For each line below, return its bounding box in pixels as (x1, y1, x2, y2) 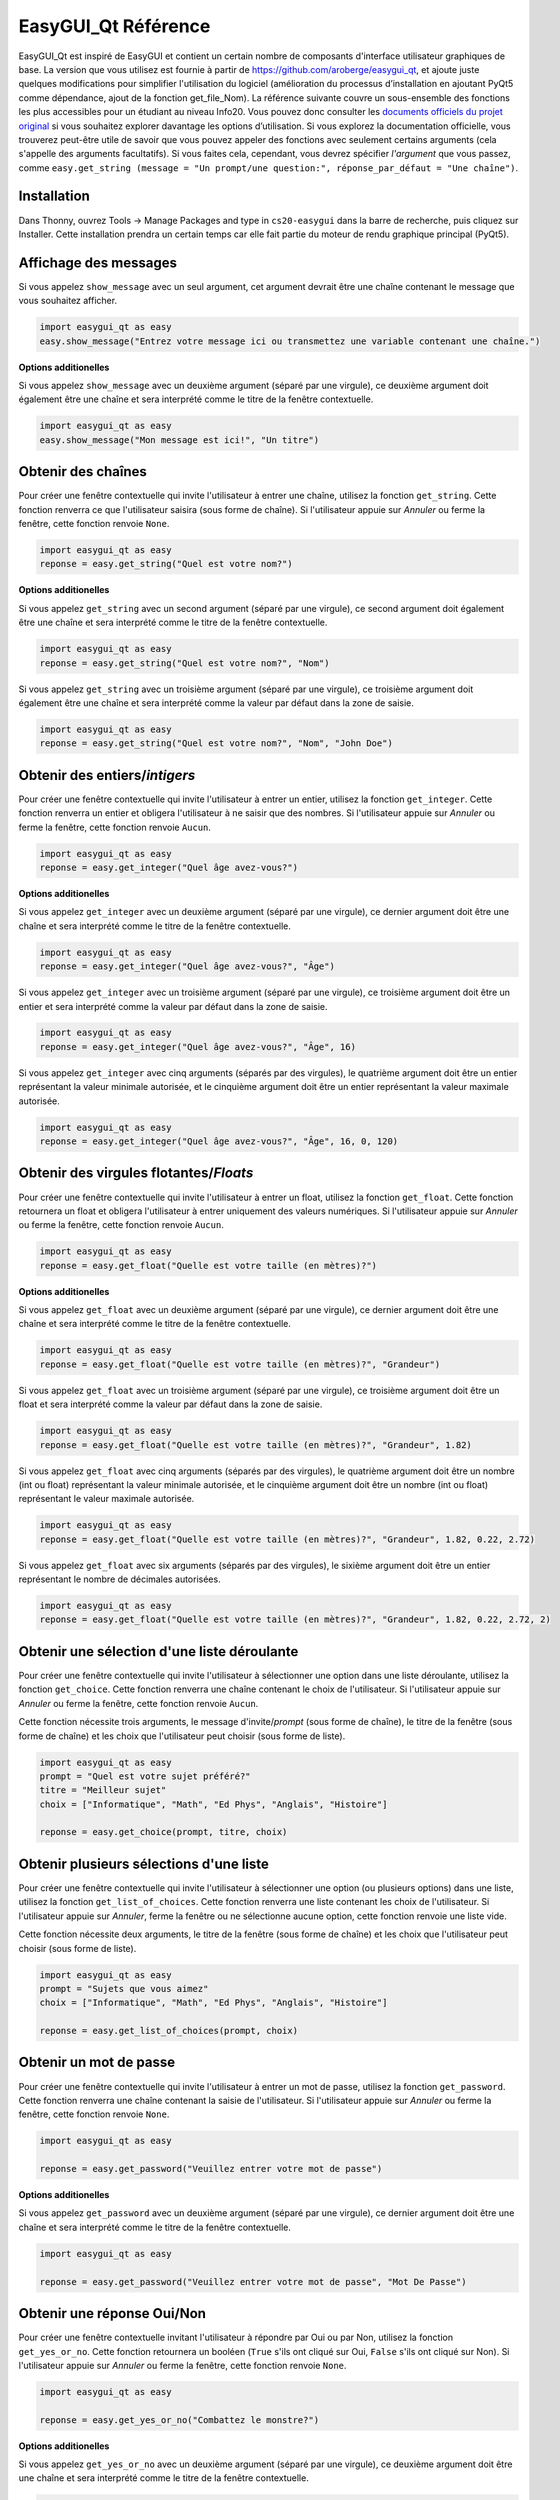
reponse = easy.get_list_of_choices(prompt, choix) (39, 2025, 299, 2037)
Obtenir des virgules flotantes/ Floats (18, 1165, 254, 1182)
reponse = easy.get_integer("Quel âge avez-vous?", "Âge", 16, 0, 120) (39, 1136, 399, 1147)
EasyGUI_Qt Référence (18, 15, 211, 37)
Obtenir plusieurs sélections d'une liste (18, 1855, 270, 1872)
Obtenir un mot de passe (18, 2054, 175, 2071)
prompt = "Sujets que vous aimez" (39, 1983, 209, 1994)
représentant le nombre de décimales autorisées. (18, 1573, 221, 1585)
